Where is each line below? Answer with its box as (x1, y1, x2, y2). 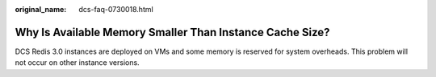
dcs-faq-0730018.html (78, 5, 153, 14)
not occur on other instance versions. (15, 58, 140, 67)
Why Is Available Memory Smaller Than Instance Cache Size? (15, 25, 330, 39)
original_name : (15, 5, 67, 14)
